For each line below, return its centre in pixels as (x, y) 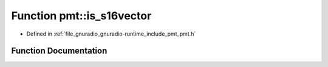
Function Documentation (59, 51)
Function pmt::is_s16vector (81, 16)
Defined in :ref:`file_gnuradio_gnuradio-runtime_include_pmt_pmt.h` (111, 34)
